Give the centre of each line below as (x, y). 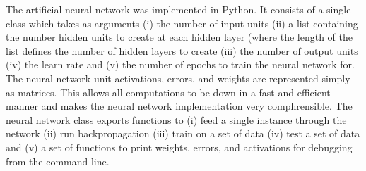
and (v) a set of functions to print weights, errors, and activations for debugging (179, 147)
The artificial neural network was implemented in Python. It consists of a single (178, 9)
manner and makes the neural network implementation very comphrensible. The (179, 106)
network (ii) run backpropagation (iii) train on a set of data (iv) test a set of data (183, 133)
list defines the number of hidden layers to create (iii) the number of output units (182, 50)
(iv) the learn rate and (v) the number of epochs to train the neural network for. (180, 64)
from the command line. (58, 161)
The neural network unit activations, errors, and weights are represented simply (178, 78)
